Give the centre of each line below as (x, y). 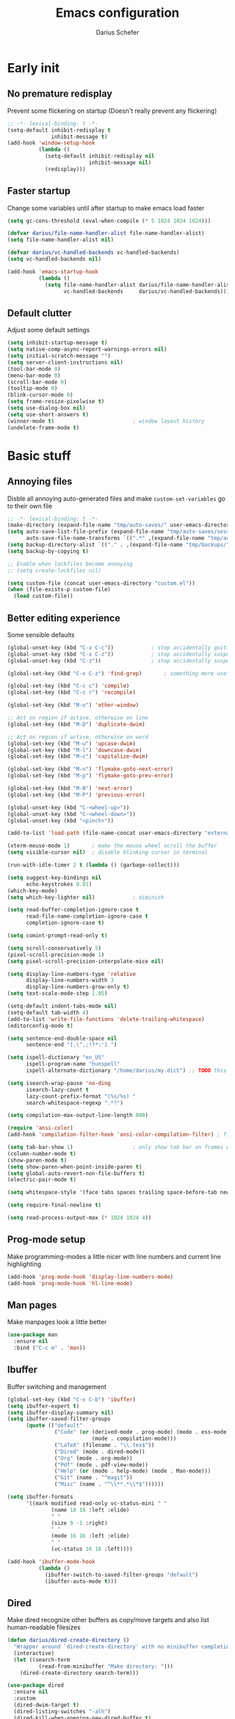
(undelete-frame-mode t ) (43, 428)
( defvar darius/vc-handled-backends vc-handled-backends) (93, 253)
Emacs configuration (117, 13)
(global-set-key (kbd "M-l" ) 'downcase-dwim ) (74, 750)
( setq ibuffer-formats (40, 1497)
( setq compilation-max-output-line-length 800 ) (78, 1115)
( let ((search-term (42, 1659)
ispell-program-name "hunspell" (73, 1064)
